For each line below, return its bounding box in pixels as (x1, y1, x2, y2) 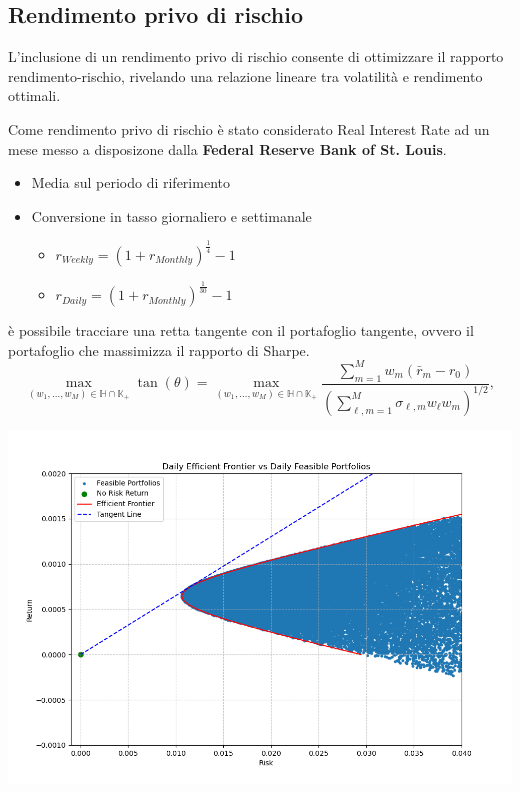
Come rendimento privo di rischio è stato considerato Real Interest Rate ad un (8, 118, 490, 139)
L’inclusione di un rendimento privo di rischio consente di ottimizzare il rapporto (8, 46, 504, 67)
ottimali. (8, 85, 61, 106)
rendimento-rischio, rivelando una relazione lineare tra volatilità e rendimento (8, 65, 483, 86)
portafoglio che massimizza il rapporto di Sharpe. (8, 339, 310, 360)
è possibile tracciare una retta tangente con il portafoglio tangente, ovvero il (8, 320, 474, 341)
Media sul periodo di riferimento (31, 172, 230, 193)
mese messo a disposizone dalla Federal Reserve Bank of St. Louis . (8, 138, 447, 159)
